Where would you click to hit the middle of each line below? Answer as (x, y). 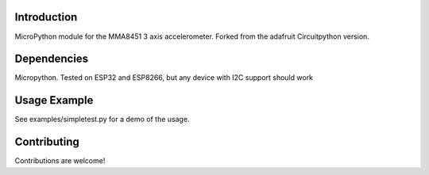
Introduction (46, 17)
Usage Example (54, 100)
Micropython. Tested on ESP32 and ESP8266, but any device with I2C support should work (164, 78)
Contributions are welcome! (60, 161)
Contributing (47, 142)
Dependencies (52, 59)
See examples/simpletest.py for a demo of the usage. (102, 120)
